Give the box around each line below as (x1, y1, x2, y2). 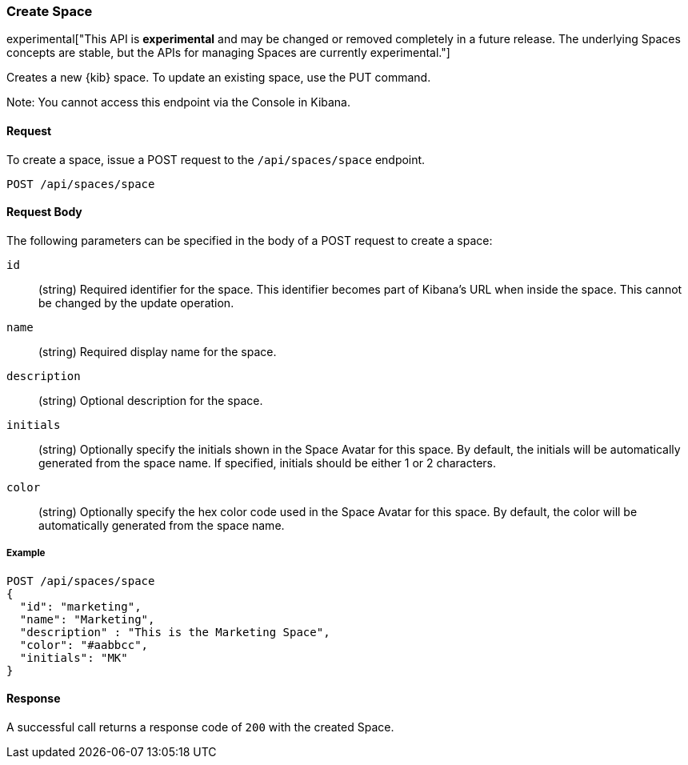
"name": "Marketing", (19, 612, 155, 626)
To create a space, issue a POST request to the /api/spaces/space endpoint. (6, 152, 426, 166)
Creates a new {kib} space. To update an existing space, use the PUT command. (6, 70, 431, 85)
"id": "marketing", (19, 599, 142, 613)
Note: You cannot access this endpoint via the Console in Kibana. (6, 95, 351, 110)
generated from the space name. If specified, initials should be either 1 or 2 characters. (38, 455, 497, 470)
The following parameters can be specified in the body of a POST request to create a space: (6, 233, 493, 247)
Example (6, 547, 46, 559)
